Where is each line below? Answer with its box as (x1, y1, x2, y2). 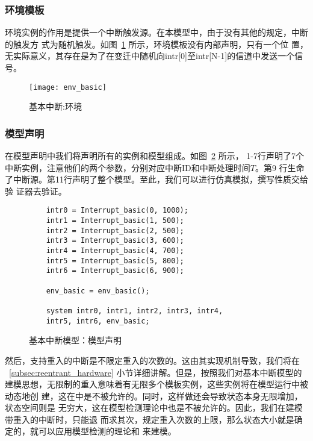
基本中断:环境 (29, 100, 82, 113)
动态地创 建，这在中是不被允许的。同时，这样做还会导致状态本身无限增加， (5, 389, 303, 402)
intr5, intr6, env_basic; (46, 316, 150, 325)
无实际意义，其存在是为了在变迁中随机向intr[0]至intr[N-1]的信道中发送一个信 (5, 49, 303, 62)
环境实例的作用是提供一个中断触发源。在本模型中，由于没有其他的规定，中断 (5, 26, 308, 39)
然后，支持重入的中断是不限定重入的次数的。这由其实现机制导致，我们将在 (5, 354, 300, 366)
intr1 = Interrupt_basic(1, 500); (46, 216, 184, 225)
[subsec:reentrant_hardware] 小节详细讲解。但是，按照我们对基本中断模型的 (9, 366, 302, 378)
